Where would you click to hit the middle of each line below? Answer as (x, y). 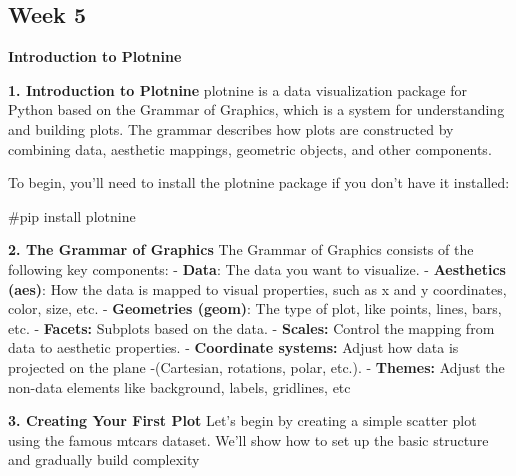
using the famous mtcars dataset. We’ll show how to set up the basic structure (248, 439)
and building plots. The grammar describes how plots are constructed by (231, 128)
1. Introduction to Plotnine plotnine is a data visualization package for (237, 89)
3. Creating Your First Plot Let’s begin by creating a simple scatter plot (242, 420)
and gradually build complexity (104, 459)
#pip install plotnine (72, 215)
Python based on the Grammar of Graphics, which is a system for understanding (256, 109)
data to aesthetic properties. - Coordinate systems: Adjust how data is (233, 347)
